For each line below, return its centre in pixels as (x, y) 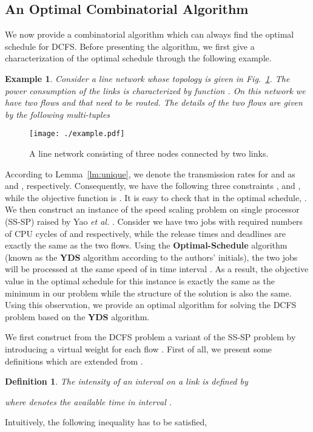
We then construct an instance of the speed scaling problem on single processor (152, 209)
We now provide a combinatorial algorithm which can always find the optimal (150, 34)
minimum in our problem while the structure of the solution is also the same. (148, 293)
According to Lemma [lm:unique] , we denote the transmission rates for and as (150, 173)
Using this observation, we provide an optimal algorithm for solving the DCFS (151, 305)
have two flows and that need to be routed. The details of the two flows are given (154, 102)
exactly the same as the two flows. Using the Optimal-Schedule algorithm (146, 245)
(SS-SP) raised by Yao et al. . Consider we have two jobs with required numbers (154, 221)
